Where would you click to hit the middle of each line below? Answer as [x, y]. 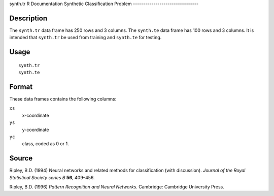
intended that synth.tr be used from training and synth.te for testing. [85, 38]
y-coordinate [36, 129]
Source [21, 158]
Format [21, 87]
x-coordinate [36, 115]
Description [28, 18]
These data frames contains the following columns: [63, 99]
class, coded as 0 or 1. [45, 144]
